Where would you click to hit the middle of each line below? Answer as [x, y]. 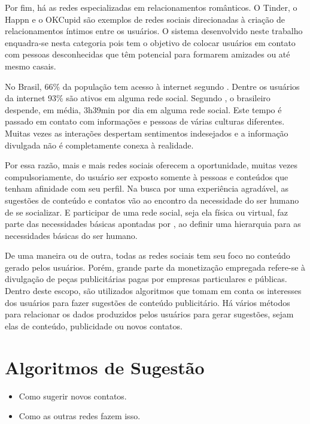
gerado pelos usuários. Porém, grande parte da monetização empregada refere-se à [155, 267]
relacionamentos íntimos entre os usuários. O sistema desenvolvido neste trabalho [154, 31]
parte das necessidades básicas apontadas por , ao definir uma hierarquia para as [153, 224]
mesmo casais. [31, 66]
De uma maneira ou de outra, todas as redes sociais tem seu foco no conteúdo [148, 255]
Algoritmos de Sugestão [105, 367]
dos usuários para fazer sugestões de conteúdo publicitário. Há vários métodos [148, 302]
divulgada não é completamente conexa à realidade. [99, 145]
